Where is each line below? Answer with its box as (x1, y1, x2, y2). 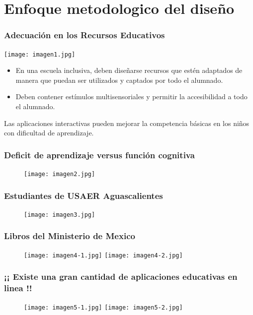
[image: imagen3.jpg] (24, 211, 95, 218)
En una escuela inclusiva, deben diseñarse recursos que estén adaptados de (15, 65, 243, 75)
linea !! (4, 282, 32, 294)
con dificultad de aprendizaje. (4, 127, 94, 138)
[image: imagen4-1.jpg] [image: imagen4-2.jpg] (24, 252, 183, 259)
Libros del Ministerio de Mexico (4, 230, 135, 242)
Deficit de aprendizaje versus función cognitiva (4, 148, 195, 161)
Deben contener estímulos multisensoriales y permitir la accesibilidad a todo (15, 91, 248, 102)
